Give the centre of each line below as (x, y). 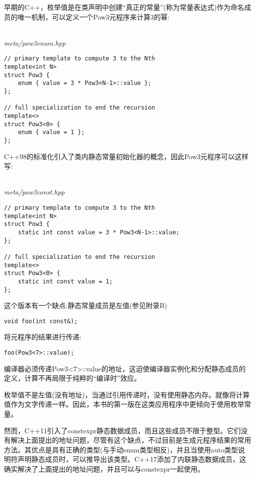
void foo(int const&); (41, 321)
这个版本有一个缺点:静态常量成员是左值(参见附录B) (86, 305)
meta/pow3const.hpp (34, 192)
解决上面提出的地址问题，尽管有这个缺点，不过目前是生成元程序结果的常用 (131, 440)
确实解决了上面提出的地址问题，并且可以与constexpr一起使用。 (104, 469)
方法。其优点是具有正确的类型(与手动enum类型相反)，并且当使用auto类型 (121, 449)
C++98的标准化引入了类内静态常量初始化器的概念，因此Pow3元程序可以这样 (126, 156)
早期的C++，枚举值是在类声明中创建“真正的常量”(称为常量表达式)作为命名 (124, 7)
